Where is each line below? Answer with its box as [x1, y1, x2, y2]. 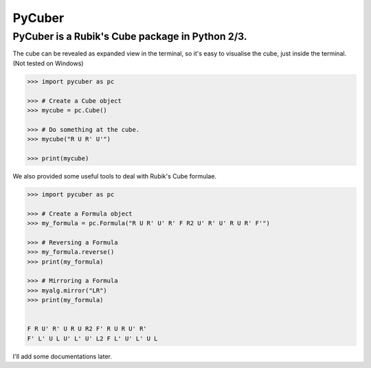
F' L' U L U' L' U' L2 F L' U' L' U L [27, 334, 158, 343]
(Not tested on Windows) [12, 59, 84, 67]
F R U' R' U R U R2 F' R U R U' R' [27, 325, 147, 333]
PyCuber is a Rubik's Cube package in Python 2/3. [12, 30, 247, 43]
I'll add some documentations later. [12, 352, 113, 360]
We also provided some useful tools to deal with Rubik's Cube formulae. [12, 172, 216, 180]
